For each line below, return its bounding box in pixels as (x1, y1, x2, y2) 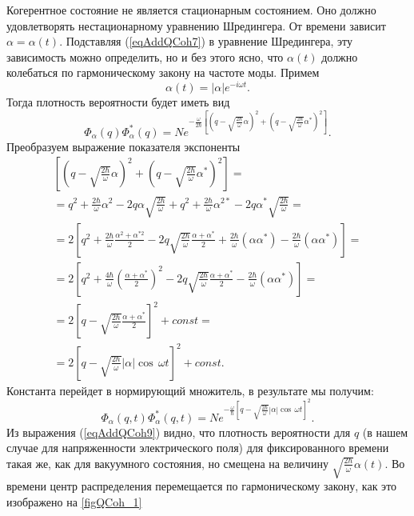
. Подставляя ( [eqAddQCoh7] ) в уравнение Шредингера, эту (59, 33, 352, 50)
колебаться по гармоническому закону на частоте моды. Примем (6, 64, 320, 81)
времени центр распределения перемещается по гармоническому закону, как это (6, 477, 397, 494)
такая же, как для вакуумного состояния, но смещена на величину (6, 454, 328, 471)
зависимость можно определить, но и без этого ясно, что (6, 48, 284, 65)
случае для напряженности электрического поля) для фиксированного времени (6, 439, 389, 456)
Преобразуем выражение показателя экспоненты (6, 138, 241, 154)
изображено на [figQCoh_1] (6, 493, 142, 510)
